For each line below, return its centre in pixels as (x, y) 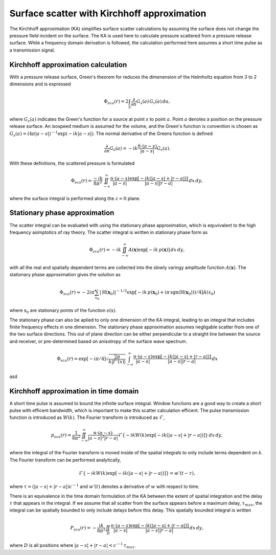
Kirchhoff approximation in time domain (74, 391)
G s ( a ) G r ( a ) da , (153, 102)
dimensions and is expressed (40, 84)
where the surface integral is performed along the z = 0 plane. (75, 198)
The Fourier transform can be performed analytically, (65, 460)
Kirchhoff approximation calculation (68, 65)
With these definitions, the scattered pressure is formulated (72, 163)
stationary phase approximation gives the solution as (65, 275)
